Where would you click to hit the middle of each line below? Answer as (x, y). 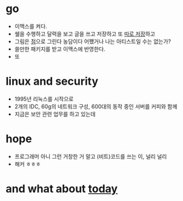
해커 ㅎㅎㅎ (28, 164)
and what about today (62, 189)
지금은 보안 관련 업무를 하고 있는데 (55, 114)
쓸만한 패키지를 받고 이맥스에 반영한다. (60, 49)
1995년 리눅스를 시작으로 (44, 99)
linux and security (52, 81)
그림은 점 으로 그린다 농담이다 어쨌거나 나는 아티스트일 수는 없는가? (92, 41)
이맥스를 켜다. (31, 26)
